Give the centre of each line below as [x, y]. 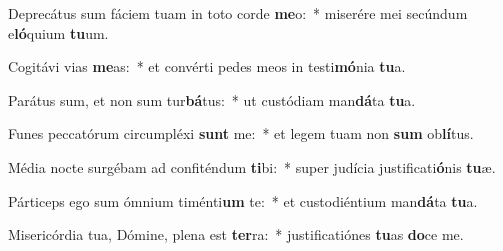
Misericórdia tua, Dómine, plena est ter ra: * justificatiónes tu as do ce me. [236, 234]
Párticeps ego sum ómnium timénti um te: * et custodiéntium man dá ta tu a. [243, 200]
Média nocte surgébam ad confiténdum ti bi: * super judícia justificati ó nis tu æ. [252, 166]
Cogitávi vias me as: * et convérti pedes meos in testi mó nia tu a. [207, 66]
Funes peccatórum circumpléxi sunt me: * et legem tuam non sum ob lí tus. [241, 133]
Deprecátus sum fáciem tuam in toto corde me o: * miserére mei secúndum [238, 13]
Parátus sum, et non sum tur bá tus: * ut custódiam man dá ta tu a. [212, 99]
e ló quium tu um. [58, 32]
